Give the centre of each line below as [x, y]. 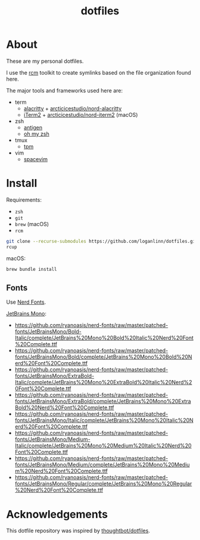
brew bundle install [32, 269]
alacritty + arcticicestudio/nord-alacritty [73, 108]
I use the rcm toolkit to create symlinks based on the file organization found [99, 72]
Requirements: [24, 200]
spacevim [35, 159]
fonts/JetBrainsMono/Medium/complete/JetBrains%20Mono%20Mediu [102, 465]
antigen [33, 127]
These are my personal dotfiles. [45, 61]
